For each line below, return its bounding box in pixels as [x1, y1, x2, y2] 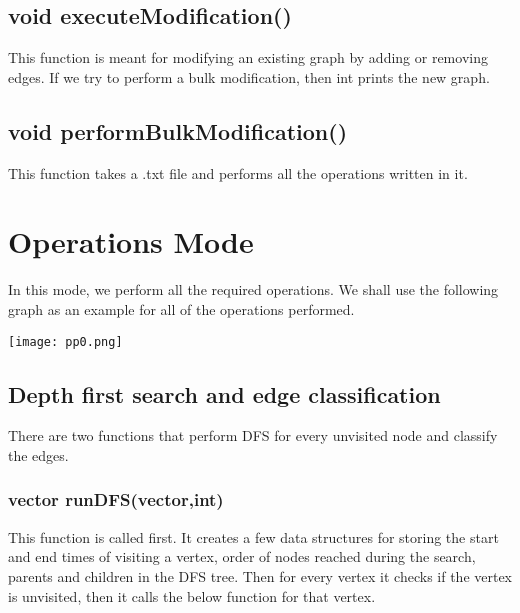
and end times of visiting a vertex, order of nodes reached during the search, [8, 546, 476, 567]
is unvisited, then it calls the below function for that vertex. [8, 585, 376, 606]
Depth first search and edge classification [8, 378, 441, 409]
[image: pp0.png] [8, 334, 123, 349]
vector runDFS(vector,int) [8, 487, 224, 512]
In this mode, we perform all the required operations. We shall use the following [8, 279, 499, 300]
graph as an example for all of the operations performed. [8, 298, 355, 319]
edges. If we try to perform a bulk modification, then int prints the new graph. [8, 66, 490, 87]
